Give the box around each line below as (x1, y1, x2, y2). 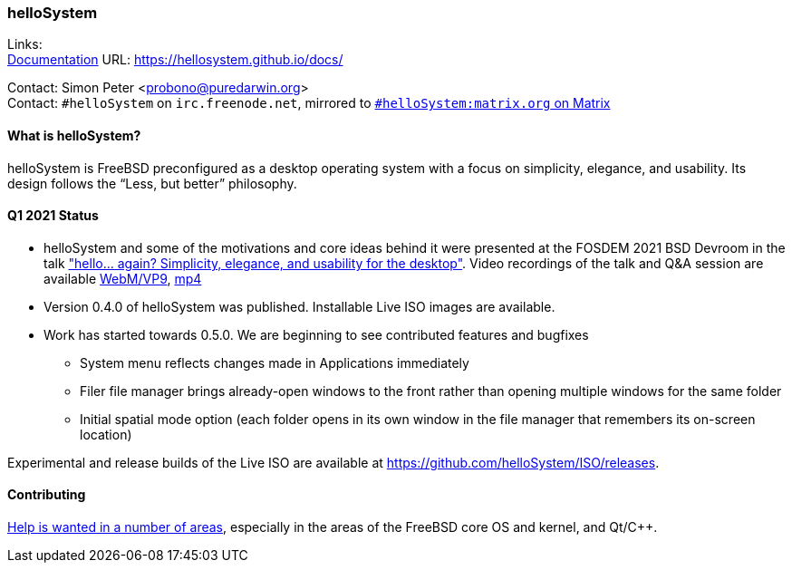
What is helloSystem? (7, 127, 141, 143)
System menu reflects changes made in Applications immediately (80, 354, 469, 371)
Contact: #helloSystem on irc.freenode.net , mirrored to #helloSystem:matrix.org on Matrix (7, 95, 611, 111)
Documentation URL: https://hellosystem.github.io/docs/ (7, 52, 343, 68)
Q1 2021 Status (7, 208, 99, 224)
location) (80, 426, 132, 442)
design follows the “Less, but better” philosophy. (7, 175, 297, 191)
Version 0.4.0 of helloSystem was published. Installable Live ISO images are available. (43, 298, 555, 314)
